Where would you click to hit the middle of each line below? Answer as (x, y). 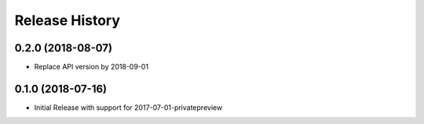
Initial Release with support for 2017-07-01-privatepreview (128, 107)
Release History (68, 20)
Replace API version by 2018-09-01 (91, 67)
